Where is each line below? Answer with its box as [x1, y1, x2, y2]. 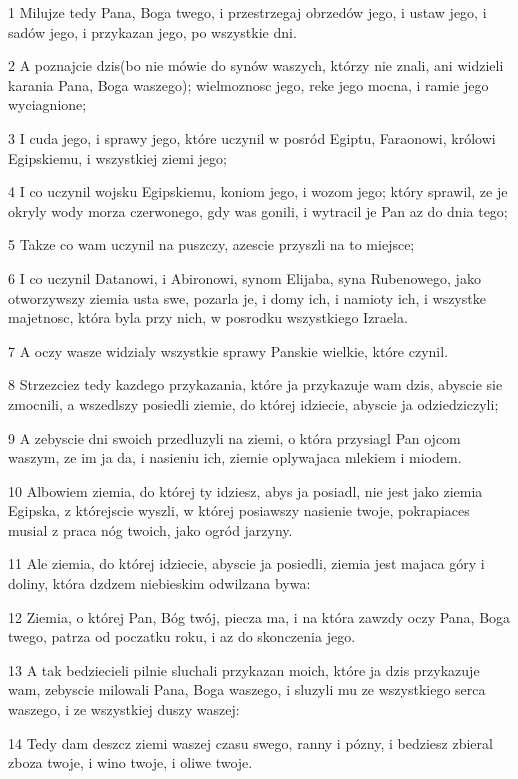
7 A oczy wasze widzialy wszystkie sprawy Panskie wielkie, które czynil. [8, 340, 449, 361]
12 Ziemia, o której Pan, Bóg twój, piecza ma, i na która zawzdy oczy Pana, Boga [8, 606, 511, 627]
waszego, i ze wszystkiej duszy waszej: [8, 699, 240, 720]
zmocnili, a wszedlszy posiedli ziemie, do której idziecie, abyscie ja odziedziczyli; [8, 393, 499, 414]
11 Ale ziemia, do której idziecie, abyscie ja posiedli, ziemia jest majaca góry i [8, 553, 485, 574]
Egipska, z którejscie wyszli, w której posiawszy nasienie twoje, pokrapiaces [8, 500, 470, 521]
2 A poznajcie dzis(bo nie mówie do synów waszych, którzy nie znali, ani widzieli [8, 55, 504, 76]
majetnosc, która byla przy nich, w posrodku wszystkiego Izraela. [8, 307, 408, 328]
